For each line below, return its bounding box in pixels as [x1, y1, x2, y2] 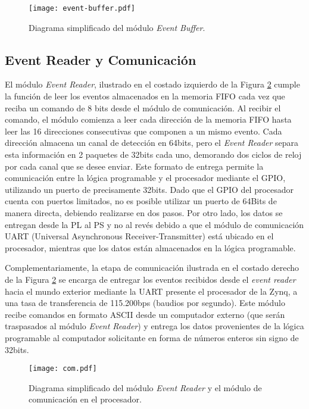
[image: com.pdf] [29, 364, 97, 373]
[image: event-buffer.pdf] [29, 4, 135, 13]
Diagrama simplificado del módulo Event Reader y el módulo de [29, 381, 262, 394]
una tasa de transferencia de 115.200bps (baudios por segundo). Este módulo [5, 296, 285, 309]
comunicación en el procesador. [29, 393, 142, 405]
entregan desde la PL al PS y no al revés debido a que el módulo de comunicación [5, 218, 304, 230]
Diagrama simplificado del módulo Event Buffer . [29, 21, 205, 33]
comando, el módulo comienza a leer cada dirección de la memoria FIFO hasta [5, 113, 292, 126]
